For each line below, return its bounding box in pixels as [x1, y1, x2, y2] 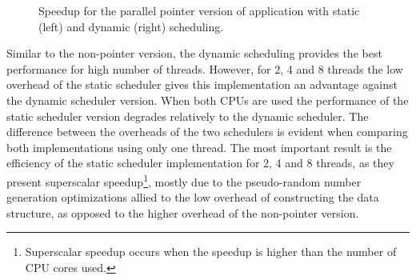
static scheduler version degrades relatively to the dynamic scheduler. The [6, 107, 369, 124]
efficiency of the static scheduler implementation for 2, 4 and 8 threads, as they [6, 154, 394, 171]
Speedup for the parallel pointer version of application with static [38, 2, 360, 18]
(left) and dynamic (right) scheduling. [38, 18, 224, 34]
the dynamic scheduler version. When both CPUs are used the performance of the [6, 91, 409, 108]
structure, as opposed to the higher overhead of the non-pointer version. [6, 204, 359, 221]
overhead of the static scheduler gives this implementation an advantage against [6, 76, 398, 93]
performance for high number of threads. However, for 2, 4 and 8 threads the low [6, 60, 403, 77]
